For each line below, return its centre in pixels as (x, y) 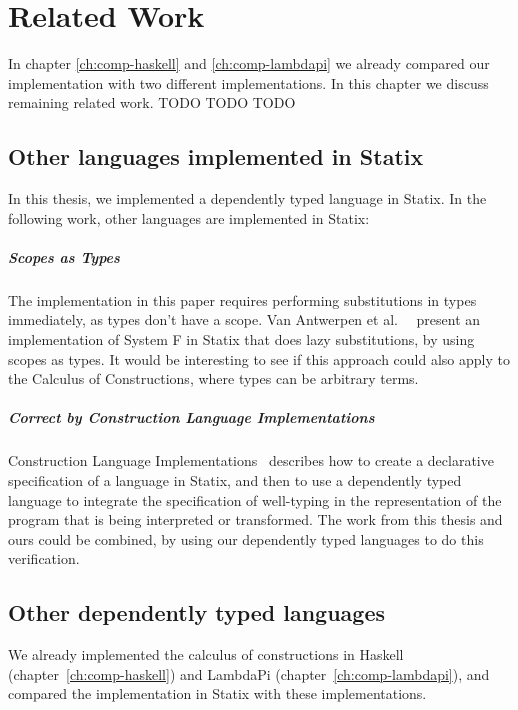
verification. (44, 558)
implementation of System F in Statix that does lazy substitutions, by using (241, 339)
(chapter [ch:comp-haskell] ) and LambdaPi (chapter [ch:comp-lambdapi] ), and (249, 673)
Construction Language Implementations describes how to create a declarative (251, 460)
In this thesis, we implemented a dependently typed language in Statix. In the (247, 198)
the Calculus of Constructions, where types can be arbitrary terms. (213, 378)
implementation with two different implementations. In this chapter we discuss (248, 82)
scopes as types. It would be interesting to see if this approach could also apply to (259, 358)
